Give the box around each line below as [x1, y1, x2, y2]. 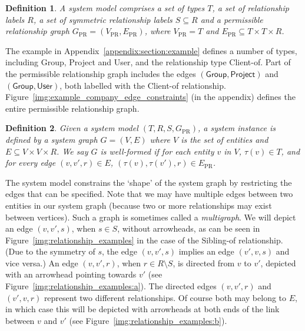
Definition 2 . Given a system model [5, 122, 138, 134]
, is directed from [173, 256, 235, 269]
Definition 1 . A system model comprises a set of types [5, 2, 205, 14]
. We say [57, 145, 88, 157]
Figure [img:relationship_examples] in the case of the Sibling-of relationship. [5, 233, 283, 246]
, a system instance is [198, 122, 276, 134]
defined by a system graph [5, 133, 98, 145]
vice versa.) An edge [5, 256, 78, 269]
